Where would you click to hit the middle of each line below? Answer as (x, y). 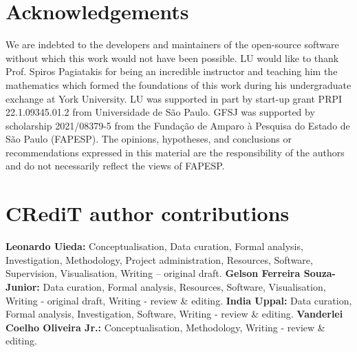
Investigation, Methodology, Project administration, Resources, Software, (159, 259)
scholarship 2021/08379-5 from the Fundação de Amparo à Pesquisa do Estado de (178, 125)
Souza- (320, 273)
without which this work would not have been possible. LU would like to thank (172, 58)
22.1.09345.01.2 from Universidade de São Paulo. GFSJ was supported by (160, 112)
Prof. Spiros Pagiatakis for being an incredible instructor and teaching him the (172, 71)
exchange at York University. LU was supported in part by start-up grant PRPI (174, 98)
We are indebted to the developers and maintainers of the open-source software (172, 44)
